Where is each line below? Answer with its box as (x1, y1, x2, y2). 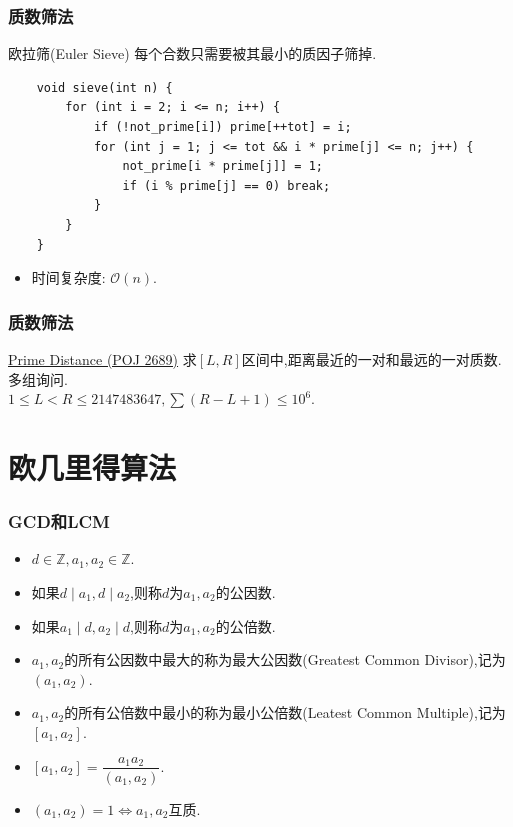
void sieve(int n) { (36, 80, 173, 95)
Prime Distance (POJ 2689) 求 (8, 348, 197, 369)
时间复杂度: (31, 267, 106, 288)
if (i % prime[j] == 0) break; (122, 178, 331, 193)
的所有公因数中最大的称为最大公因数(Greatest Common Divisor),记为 (64, 649, 506, 670)
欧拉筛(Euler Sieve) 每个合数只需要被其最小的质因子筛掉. (8, 43, 377, 64)
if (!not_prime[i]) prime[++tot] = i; (93, 120, 352, 134)
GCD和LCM (8, 509, 110, 534)
